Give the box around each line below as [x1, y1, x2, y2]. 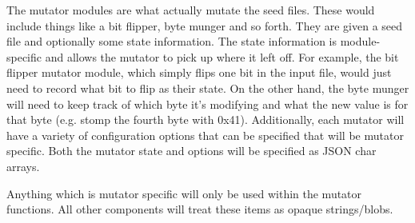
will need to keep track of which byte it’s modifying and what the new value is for [6, 95, 409, 112]
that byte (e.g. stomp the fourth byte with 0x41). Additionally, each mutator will [6, 111, 405, 128]
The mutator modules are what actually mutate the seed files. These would [6, 2, 375, 18]
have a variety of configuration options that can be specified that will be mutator [6, 126, 404, 143]
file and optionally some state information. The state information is [6, 33, 337, 50]
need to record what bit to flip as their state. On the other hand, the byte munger [6, 79, 409, 96]
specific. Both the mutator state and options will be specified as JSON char [6, 142, 377, 159]
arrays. [6, 157, 40, 174]
